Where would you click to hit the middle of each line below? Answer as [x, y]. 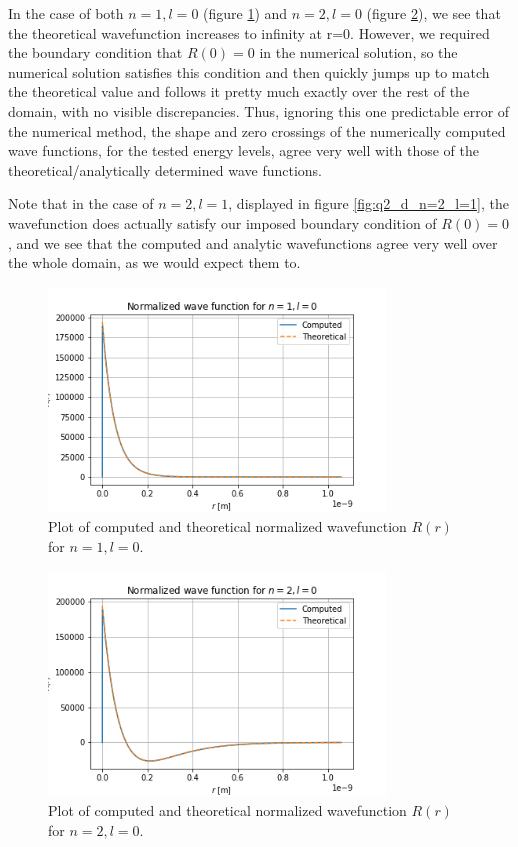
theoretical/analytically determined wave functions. [165, 169]
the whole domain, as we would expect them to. [154, 262]
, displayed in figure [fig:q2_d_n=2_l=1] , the [368, 203]
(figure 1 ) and [245, 13]
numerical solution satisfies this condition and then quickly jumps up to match [249, 71]
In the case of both [66, 13]
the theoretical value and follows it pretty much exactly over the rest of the [239, 91]
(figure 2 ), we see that [433, 13]
